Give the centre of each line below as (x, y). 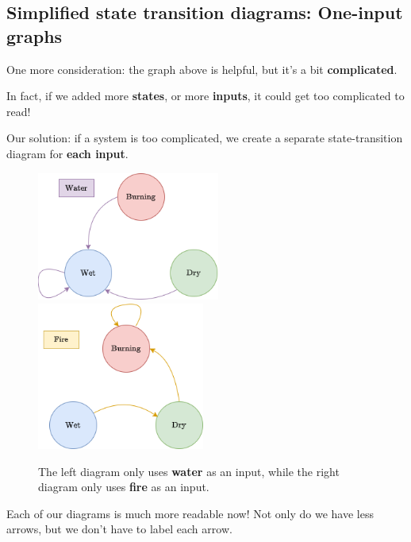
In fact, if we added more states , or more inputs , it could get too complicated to (205, 96)
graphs (35, 35)
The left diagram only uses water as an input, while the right (189, 471)
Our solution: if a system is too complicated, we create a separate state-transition (205, 138)
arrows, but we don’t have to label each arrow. (119, 529)
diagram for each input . (67, 153)
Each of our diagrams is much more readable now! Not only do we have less (190, 513)
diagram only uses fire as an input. (124, 487)
